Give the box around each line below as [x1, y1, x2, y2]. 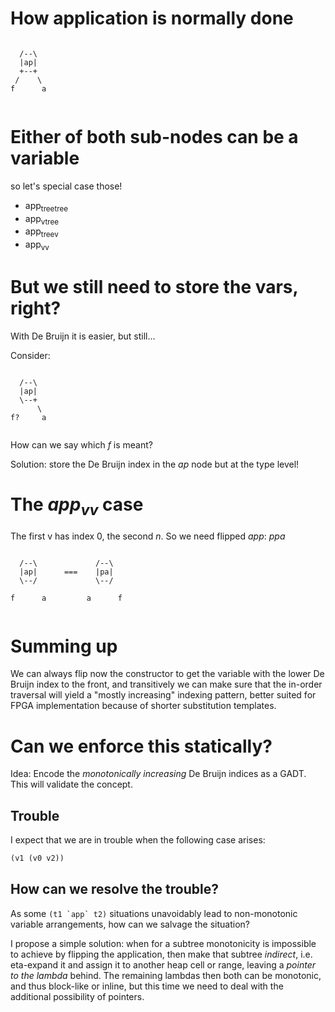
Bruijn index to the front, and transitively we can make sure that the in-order [10, 678, 323, 691]
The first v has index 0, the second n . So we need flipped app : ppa [10, 530, 286, 542]
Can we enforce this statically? [10, 735, 273, 757]
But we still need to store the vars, [10, 276, 299, 299]
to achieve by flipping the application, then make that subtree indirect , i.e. [10, 948, 313, 960]
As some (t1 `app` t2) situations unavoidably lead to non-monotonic [10, 907, 298, 919]
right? [10, 297, 62, 320]
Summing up [10, 635, 118, 657]
